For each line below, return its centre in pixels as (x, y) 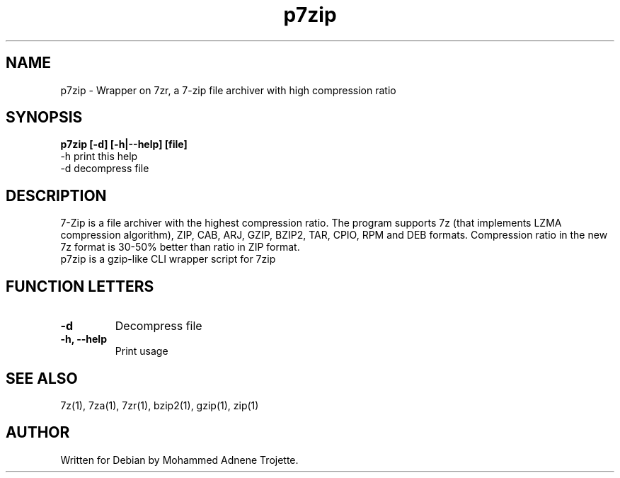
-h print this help (99, 157)
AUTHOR (38, 433)
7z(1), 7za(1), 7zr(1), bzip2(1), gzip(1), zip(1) (160, 405)
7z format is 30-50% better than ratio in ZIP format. (180, 247)
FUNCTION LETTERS (80, 286)
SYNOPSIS (44, 118)
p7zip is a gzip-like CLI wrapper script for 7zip (168, 259)
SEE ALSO (42, 378)
